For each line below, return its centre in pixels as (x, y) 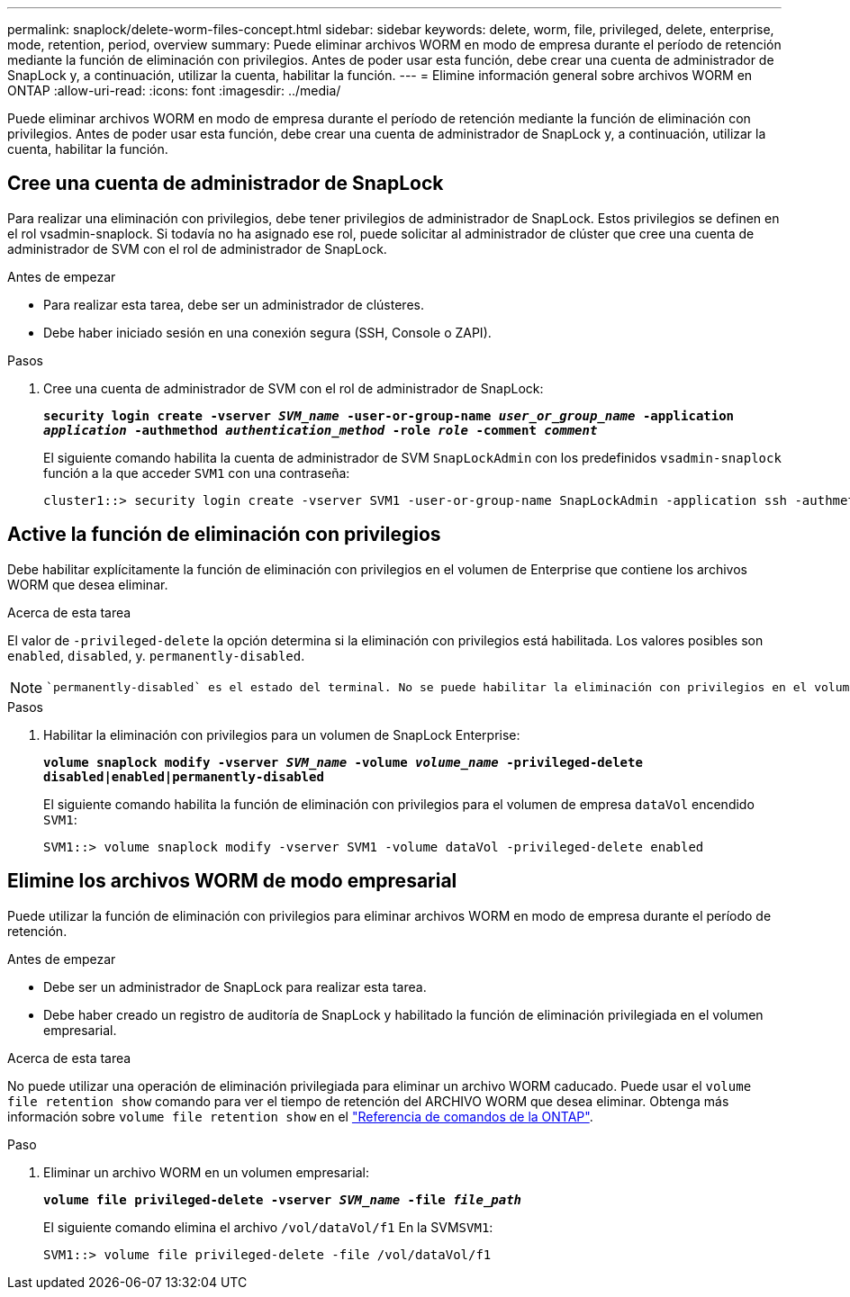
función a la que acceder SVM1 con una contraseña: (197, 473)
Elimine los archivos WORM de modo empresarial (232, 881)
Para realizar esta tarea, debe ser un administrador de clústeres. (234, 304)
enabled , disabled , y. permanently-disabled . (156, 655)
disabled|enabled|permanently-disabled (184, 776)
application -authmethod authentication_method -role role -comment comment (321, 430)
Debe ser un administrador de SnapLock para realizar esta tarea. (235, 986)
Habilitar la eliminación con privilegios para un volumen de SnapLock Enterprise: (282, 734)
